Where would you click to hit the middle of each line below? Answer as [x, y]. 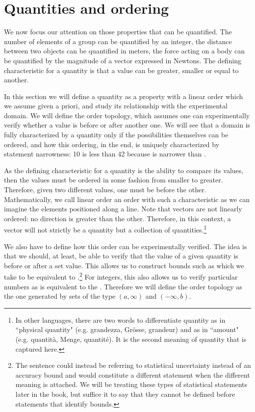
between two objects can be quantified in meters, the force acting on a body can [124, 51]
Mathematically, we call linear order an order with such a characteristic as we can [127, 199]
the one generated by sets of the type [60, 296]
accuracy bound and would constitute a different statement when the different [133, 374]
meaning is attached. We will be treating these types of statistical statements [131, 384]
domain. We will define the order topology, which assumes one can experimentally [127, 115]
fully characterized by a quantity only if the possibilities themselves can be [116, 135]
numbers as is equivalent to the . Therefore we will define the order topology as [123, 286]
